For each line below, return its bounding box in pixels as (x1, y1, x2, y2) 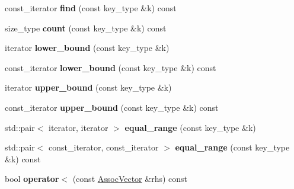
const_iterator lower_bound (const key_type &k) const (5, 61, 216, 73)
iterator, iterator (49, 121, 108, 133)
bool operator (5, 172, 59, 185)
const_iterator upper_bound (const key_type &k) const (5, 101, 219, 113)
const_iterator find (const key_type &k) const (5, 2, 177, 14)
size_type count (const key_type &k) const (5, 21, 167, 34)
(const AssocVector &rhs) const (72, 172, 188, 185)
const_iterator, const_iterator (49, 141, 159, 153)
